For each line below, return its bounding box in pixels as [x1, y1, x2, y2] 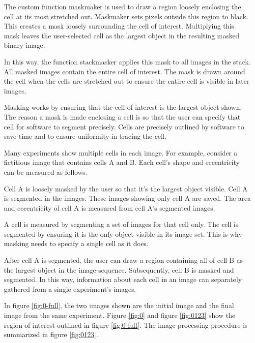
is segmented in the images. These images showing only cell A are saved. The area [4, 193, 251, 203]
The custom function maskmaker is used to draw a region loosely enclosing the [4, 1, 241, 11]
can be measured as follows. [4, 166, 87, 177]
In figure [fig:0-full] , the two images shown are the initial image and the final [4, 300, 234, 311]
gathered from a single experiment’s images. [4, 283, 136, 294]
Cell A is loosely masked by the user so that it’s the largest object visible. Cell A [4, 183, 248, 193]
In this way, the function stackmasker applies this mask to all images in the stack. [4, 56, 251, 66]
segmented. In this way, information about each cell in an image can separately [4, 274, 242, 284]
